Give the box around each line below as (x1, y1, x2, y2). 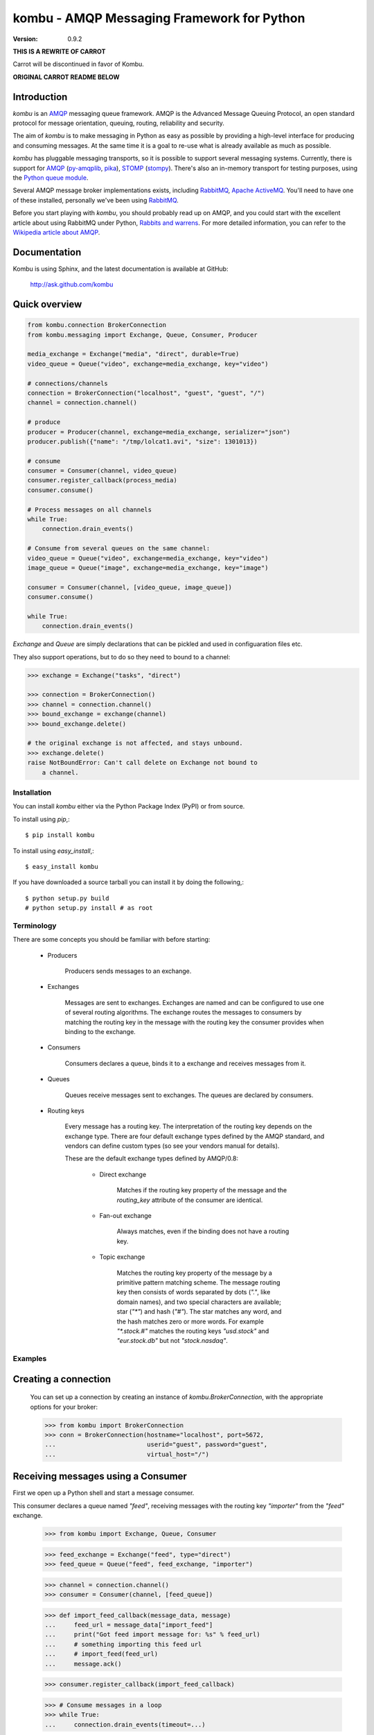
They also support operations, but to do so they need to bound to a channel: (12, 652, 231, 661)
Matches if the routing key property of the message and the (116, 1186, 287, 1194)
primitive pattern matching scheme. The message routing (116, 1278, 280, 1287)
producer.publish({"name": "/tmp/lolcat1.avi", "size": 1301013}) (27, 437, 258, 446)
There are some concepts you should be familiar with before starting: (12, 936, 211, 944)
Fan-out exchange (99, 1212, 152, 1220)
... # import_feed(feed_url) (44, 1650, 159, 1658)
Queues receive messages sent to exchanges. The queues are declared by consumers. (64, 1090, 314, 1099)
